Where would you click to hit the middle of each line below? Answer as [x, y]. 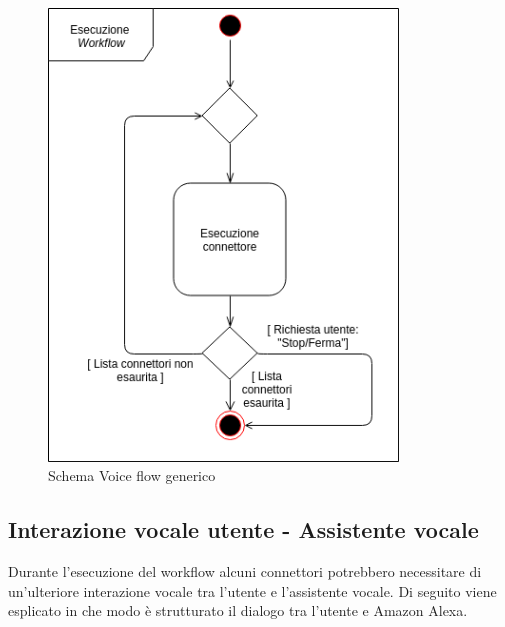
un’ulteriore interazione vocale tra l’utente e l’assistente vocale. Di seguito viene [252, 590]
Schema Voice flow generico [132, 475]
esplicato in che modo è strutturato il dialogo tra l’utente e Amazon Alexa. [238, 610]
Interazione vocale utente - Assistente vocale [243, 529]
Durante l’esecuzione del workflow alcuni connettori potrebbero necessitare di [245, 570]
